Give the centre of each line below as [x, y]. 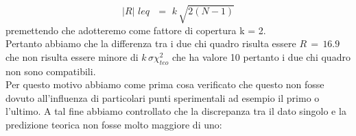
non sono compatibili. [51, 71]
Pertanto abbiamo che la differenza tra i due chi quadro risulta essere [151, 43]
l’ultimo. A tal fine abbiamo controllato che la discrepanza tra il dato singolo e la [176, 111]
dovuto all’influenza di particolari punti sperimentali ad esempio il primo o [163, 97]
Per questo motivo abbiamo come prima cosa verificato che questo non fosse [165, 84]
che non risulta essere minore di [72, 56]
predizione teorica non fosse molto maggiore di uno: [114, 124]
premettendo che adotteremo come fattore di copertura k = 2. [136, 30]
